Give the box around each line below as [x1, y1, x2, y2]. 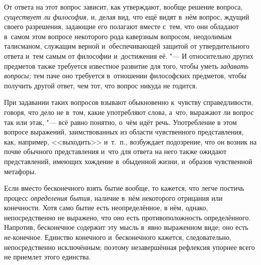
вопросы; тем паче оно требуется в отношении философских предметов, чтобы [4, 70, 247, 81]
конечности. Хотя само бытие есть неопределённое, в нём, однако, [4, 202, 208, 213]
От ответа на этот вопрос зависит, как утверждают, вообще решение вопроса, [4, 2, 243, 12]
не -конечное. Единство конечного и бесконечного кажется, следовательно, [4, 232, 231, 242]
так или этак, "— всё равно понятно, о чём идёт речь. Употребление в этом [4, 116, 237, 127]
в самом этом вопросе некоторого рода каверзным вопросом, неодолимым [4, 31, 232, 41]
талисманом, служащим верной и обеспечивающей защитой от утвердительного [4, 41, 249, 51]
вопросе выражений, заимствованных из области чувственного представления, [4, 126, 244, 137]
